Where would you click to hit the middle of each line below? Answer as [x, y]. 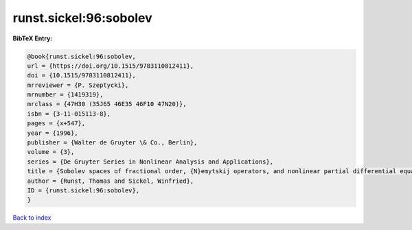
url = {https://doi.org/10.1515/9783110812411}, [111, 66]
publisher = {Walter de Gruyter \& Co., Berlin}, [112, 143]
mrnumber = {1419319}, [65, 95]
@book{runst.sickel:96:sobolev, [82, 56]
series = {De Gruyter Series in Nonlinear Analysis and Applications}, [150, 162]
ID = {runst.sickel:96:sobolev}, [83, 191]
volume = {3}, [51, 152]
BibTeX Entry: [33, 38]
